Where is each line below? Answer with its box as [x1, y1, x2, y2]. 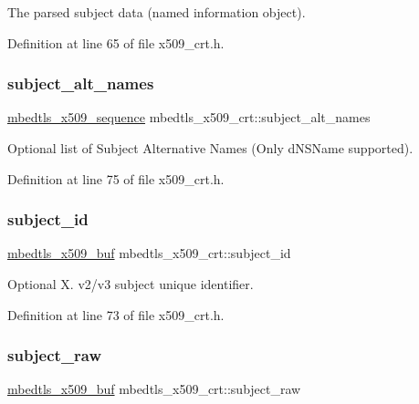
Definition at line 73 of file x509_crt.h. [7, 305, 225, 324]
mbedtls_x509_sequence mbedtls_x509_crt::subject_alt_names [7, 108, 371, 127]
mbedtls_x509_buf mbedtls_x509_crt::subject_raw [7, 379, 301, 399]
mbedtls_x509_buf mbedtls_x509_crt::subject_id [7, 243, 291, 263]
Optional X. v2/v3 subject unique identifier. [7, 275, 254, 293]
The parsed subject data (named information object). [7, 3, 306, 21]
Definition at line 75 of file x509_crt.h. [7, 169, 225, 188]
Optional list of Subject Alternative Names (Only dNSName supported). [7, 139, 414, 157]
